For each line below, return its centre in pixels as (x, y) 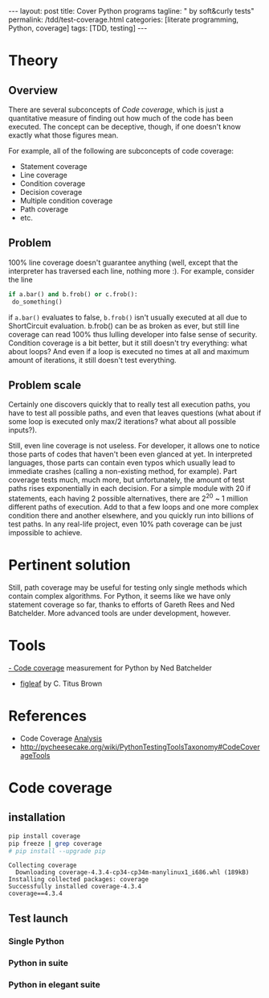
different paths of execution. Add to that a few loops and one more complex (134, 507)
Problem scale (45, 385)
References (47, 716)
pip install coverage (45, 836)
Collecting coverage (43, 866)
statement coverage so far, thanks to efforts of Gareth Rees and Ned (122, 604)
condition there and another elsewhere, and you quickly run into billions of (131, 516)
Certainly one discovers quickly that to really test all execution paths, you (129, 405)
